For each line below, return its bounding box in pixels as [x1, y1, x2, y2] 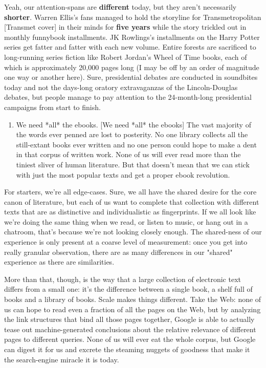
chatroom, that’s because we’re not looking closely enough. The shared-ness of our [4, 226, 262, 237]
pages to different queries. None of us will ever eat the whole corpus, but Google [4, 334, 256, 344]
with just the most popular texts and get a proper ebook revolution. [16, 169, 230, 180]
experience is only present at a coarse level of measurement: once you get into [4, 236, 248, 247]
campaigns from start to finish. [4, 101, 101, 112]
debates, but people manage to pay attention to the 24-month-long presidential [4, 92, 252, 102]
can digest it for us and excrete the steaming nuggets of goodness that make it [4, 344, 250, 354]
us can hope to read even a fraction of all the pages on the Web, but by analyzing [4, 304, 261, 314]
